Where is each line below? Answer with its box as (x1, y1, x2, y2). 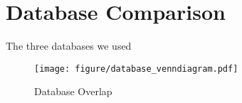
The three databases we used (6, 38, 132, 53)
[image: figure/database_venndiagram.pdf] (34, 63, 238, 74)
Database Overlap (34, 84, 112, 99)
